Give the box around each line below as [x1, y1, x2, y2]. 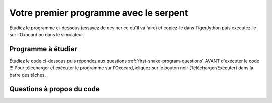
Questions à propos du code [9, 85, 100, 93]
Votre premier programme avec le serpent [9, 7, 188, 18]
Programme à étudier [9, 45, 78, 53]
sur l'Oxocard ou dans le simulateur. [9, 31, 84, 37]
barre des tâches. [9, 72, 46, 78]
